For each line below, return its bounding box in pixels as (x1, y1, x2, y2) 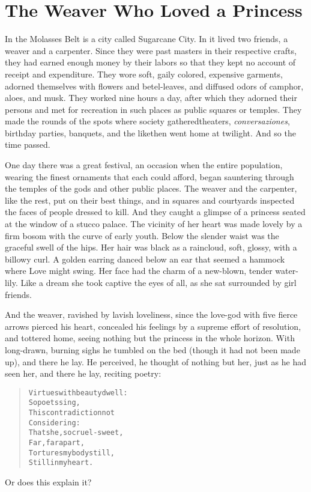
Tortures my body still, (28, 448, 115, 457)
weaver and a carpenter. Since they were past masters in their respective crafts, (5, 44, 297, 56)
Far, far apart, (28, 439, 85, 448)
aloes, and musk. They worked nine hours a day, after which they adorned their (5, 91, 297, 104)
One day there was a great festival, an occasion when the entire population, (5, 159, 283, 171)
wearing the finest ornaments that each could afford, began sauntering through (5, 170, 294, 183)
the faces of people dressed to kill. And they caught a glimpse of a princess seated (5, 205, 306, 218)
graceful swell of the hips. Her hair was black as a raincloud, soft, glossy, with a (5, 241, 297, 254)
